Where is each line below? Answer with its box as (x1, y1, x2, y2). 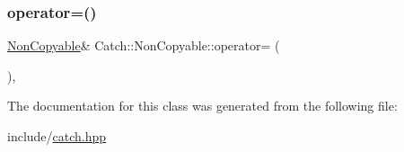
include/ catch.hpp (7, 127, 107, 145)
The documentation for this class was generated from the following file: (7, 96, 398, 115)
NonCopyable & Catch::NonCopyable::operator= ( (7, 36, 280, 55)
